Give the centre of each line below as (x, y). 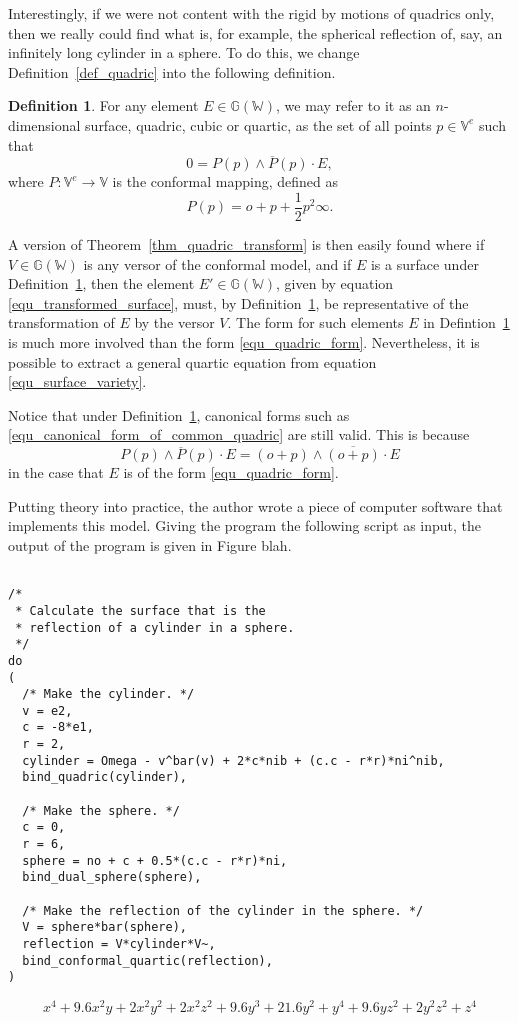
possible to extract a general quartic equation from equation (192, 361)
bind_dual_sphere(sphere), (112, 877)
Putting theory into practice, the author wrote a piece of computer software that (255, 505)
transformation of (61, 322)
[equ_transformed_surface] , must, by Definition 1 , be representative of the (238, 302)
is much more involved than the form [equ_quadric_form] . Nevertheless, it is (244, 342)
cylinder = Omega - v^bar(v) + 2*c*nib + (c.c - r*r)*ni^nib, (233, 760)
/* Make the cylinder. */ (108, 694)
